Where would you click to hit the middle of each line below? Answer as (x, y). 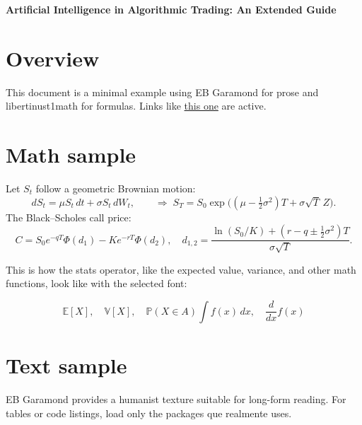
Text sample (66, 365)
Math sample (71, 155)
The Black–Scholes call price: (69, 217)
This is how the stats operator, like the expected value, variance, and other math (181, 269)
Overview (53, 58)
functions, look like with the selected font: (97, 283)
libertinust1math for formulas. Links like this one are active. (136, 106)
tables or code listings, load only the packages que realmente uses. (149, 413)
